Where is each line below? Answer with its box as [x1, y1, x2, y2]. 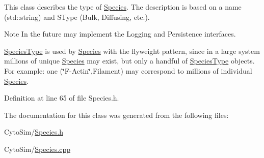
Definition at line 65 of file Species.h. [4, 92, 119, 103]
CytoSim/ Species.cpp [4, 143, 70, 154]
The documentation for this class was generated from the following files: [4, 109, 229, 120]
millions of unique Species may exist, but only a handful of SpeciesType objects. [4, 55, 255, 66]
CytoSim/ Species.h [4, 127, 63, 137]
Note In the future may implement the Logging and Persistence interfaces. [4, 28, 236, 39]
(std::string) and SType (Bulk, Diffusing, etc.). [4, 11, 150, 22]
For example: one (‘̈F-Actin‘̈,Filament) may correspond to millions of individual [4, 65, 252, 76]
